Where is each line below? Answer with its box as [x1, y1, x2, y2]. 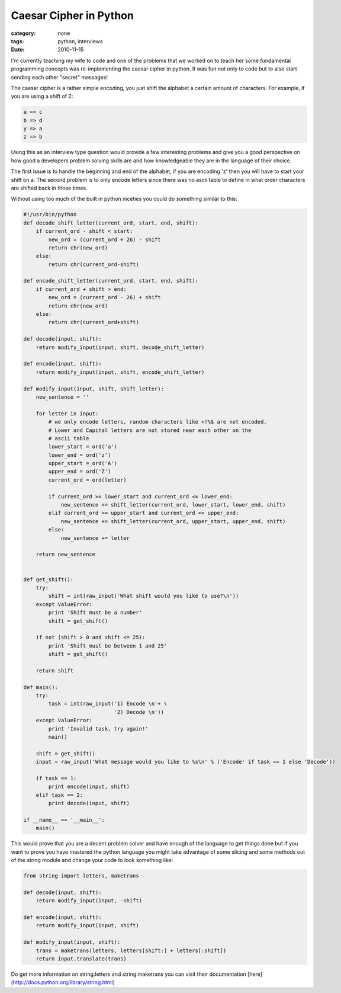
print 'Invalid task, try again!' [48, 725, 149, 732]
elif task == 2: [36, 792, 83, 798]
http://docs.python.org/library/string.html [12, 979, 113, 986]
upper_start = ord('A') [48, 460, 118, 467]
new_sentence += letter [60, 534, 130, 542]
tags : [11, 37, 24, 44]
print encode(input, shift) [48, 783, 130, 790]
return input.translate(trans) [36, 955, 127, 962]
